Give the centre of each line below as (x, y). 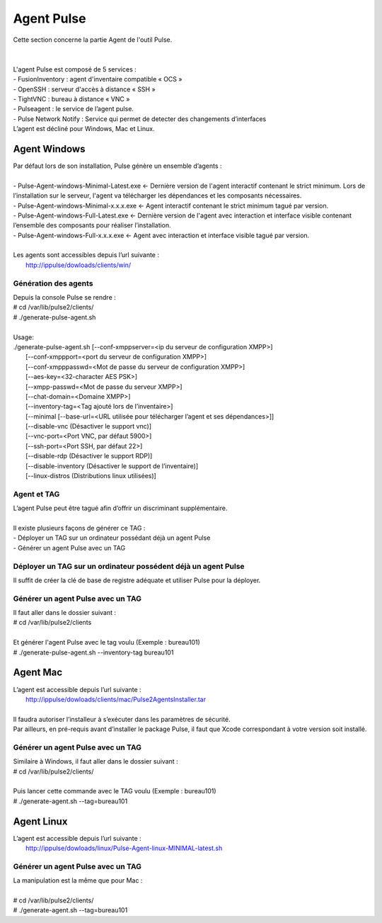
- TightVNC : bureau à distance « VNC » (71, 98)
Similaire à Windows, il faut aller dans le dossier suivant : (95, 761)
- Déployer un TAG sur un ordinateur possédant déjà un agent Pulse (112, 538)
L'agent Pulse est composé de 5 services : (75, 69)
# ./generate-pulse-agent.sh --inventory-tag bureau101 (93, 652)
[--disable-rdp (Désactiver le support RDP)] (89, 456)
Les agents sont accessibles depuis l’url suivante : (86, 255)
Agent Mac (38, 673)
